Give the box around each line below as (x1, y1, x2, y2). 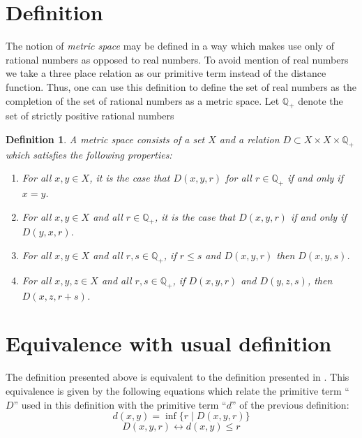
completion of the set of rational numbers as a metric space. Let (6, 93, 280, 108)
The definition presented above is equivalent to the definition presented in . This (6, 370, 349, 384)
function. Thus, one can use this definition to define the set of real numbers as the (6, 79, 356, 94)
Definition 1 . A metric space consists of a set (6, 131, 205, 146)
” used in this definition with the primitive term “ (13, 397, 227, 411)
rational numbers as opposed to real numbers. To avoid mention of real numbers (6, 52, 349, 66)
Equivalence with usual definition (6, 329, 332, 358)
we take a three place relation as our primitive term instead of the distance (6, 66, 326, 80)
